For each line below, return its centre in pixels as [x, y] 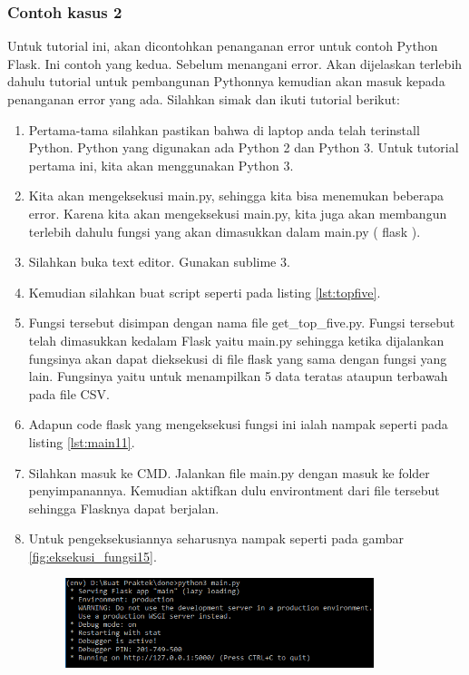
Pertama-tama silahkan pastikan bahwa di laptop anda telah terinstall [224, 129]
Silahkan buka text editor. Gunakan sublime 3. [159, 262]
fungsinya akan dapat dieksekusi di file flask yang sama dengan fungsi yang [238, 358]
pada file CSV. [69, 393]
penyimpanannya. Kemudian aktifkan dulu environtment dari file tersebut [234, 490]
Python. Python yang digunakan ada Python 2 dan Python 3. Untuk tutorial [244, 147]
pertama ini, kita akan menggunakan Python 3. [161, 165]
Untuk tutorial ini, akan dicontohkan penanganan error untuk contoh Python [223, 46]
